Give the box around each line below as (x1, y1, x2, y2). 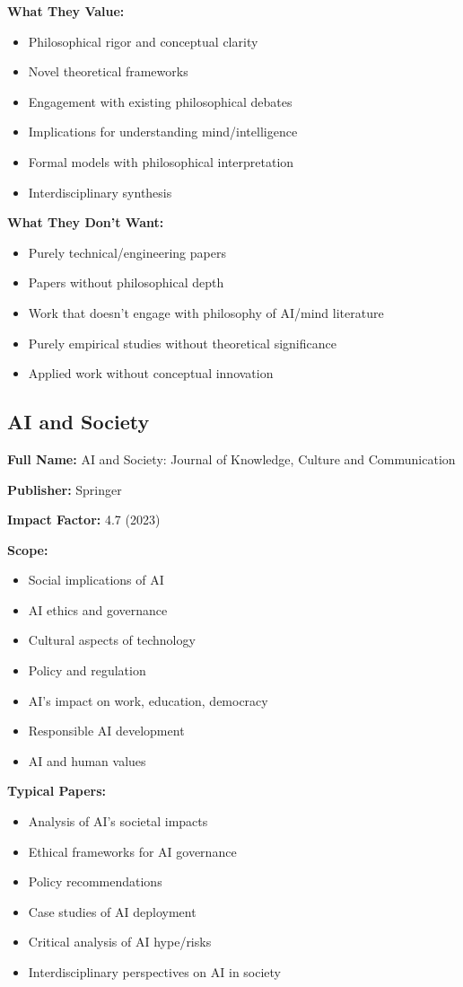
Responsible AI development (28, 721, 185, 740)
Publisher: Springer (7, 480, 122, 498)
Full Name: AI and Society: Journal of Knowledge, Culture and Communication (7, 449, 456, 468)
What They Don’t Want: (7, 213, 164, 232)
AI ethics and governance (28, 600, 168, 619)
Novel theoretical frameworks (28, 62, 188, 81)
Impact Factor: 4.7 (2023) (7, 510, 161, 529)
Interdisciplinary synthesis (28, 182, 172, 201)
